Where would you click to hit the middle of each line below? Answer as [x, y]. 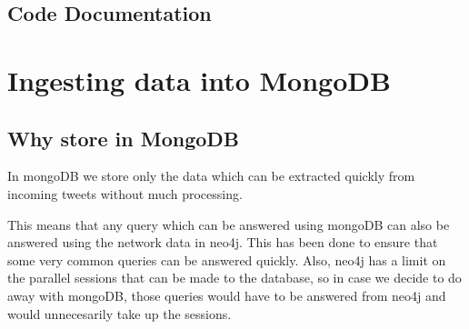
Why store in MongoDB [124, 138]
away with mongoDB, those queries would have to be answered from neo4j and [227, 295]
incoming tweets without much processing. [125, 193]
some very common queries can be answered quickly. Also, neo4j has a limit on [227, 259]
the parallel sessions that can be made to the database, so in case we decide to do [234, 278]
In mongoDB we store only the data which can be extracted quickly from [211, 176]
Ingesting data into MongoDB [199, 80]
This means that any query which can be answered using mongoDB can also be [229, 224]
